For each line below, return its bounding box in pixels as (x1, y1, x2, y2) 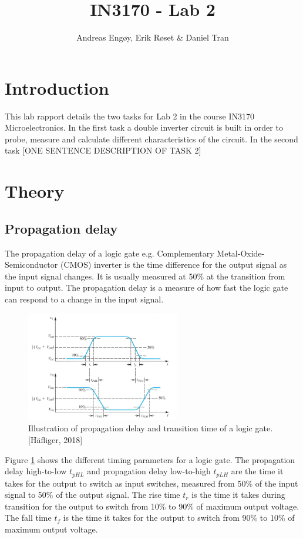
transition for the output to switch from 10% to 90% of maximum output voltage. (5, 500, 299, 512)
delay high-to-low (5, 465, 67, 477)
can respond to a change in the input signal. (5, 292, 164, 305)
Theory (5, 179, 65, 203)
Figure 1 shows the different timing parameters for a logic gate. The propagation (5, 453, 295, 465)
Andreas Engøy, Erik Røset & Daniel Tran (76, 31, 229, 44)
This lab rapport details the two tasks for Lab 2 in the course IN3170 (5, 109, 254, 122)
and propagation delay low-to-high (87, 465, 211, 477)
